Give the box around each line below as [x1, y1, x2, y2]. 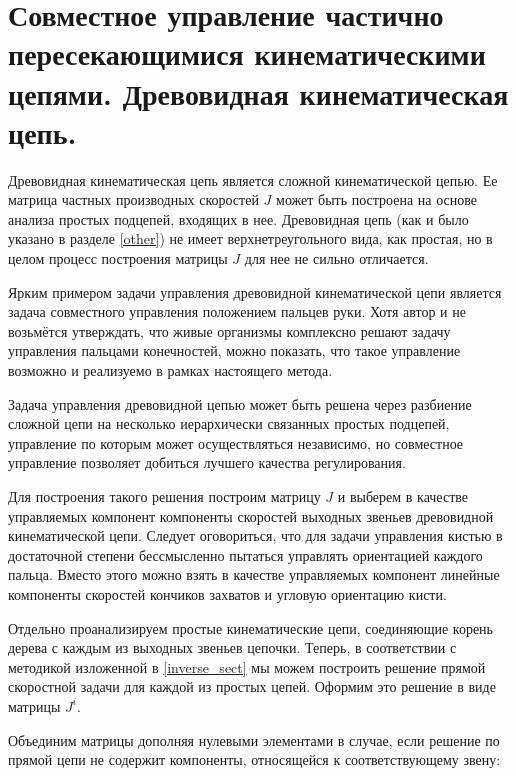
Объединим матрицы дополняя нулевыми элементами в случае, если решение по [8, 729, 500, 750]
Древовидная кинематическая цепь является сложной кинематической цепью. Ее [8, 169, 498, 190]
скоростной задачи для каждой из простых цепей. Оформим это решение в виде [8, 676, 496, 697]
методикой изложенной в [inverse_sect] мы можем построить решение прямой [8, 656, 486, 677]
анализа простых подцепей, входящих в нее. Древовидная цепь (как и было [8, 208, 469, 229]
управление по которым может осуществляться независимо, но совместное [8, 432, 464, 453]
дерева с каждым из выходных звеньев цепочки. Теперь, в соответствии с [8, 637, 457, 658]
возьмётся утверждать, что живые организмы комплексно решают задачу [8, 320, 451, 341]
